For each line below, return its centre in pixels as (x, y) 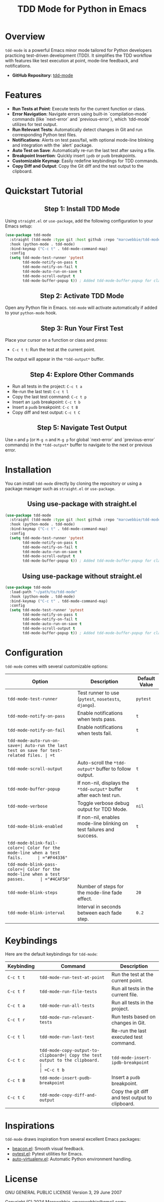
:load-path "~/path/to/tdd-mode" (43, 592)
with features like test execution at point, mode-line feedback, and (72, 60)
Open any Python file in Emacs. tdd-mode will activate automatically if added (81, 308)
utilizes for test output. (35, 124)
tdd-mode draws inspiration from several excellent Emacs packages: (73, 1139)
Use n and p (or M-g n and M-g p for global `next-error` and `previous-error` (80, 439)
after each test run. (99, 795)
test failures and (96, 829)
